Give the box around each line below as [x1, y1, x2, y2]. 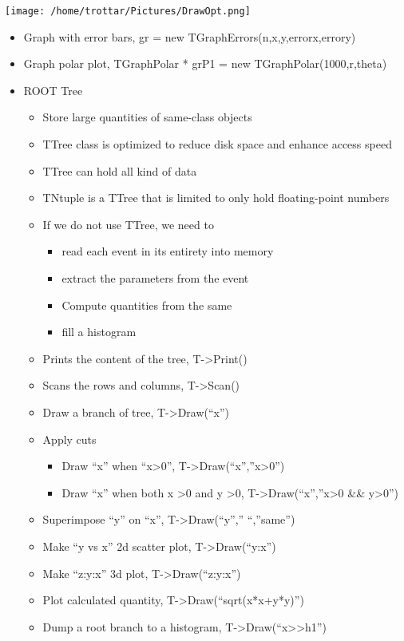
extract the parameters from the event [61, 270, 249, 286]
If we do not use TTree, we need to [42, 216, 214, 232]
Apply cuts [42, 430, 97, 447]
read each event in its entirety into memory [61, 243, 274, 259]
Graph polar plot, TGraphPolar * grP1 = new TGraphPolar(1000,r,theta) [23, 55, 387, 72]
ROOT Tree [23, 81, 83, 98]
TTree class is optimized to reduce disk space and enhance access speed [42, 136, 392, 152]
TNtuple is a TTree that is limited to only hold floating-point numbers [42, 189, 390, 206]
